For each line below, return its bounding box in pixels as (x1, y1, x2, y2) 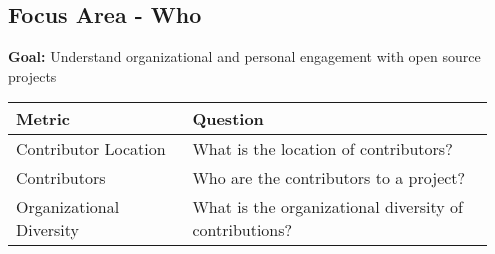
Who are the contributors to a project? (192, 166, 466, 190)
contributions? (192, 218, 293, 242)
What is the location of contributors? (192, 137, 453, 161)
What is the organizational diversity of (192, 195, 463, 219)
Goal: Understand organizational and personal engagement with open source (8, 46, 481, 67)
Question (192, 107, 264, 131)
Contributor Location (16, 137, 166, 161)
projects (8, 65, 57, 86)
